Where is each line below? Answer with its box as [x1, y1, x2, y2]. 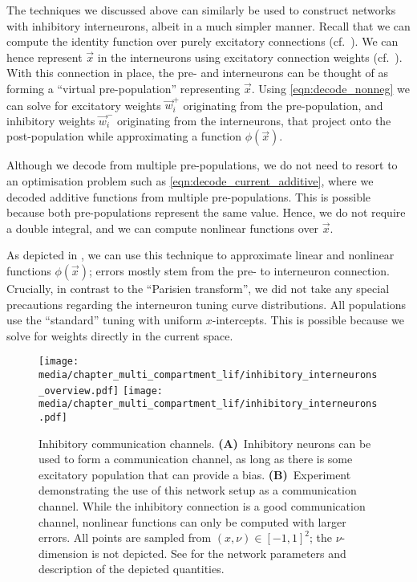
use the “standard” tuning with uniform [6, 311, 203, 328]
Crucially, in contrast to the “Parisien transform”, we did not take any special [6, 280, 390, 297]
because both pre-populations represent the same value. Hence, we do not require [6, 204, 406, 221]
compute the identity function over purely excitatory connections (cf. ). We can [6, 33, 399, 50]
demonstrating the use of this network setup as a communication [38, 482, 357, 499]
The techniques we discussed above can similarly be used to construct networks [6, 2, 396, 18]
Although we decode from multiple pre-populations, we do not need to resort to [6, 157, 398, 173]
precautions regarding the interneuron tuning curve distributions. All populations [6, 295, 407, 312]
